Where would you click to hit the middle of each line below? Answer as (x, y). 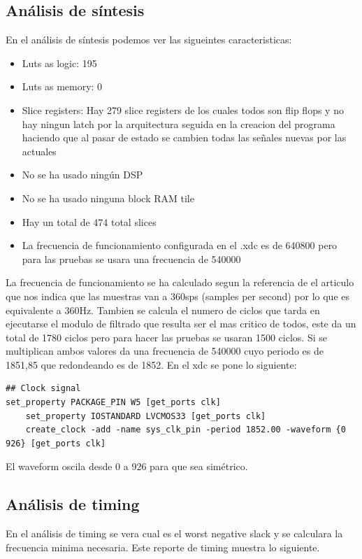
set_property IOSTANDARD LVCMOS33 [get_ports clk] (146, 416)
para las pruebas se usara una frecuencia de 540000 (131, 259)
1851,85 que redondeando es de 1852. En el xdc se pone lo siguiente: (151, 364)
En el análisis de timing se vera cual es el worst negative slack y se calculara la (174, 533)
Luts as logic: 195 (59, 63)
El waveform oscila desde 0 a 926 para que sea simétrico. (127, 466)
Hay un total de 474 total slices (89, 221)
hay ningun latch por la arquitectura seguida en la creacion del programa (179, 123)
